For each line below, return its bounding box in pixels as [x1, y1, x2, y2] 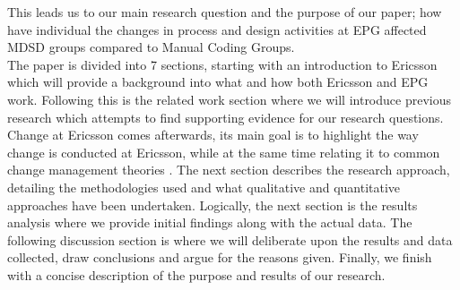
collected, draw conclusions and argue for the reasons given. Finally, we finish [7, 248, 432, 267]
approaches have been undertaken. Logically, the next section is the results [7, 195, 418, 214]
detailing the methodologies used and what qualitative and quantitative [7, 177, 401, 196]
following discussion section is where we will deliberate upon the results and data [7, 230, 453, 249]
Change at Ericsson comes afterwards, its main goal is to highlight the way [7, 125, 419, 144]
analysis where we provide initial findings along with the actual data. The [7, 213, 412, 232]
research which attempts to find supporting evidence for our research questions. [7, 107, 444, 126]
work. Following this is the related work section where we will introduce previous [7, 90, 451, 108]
